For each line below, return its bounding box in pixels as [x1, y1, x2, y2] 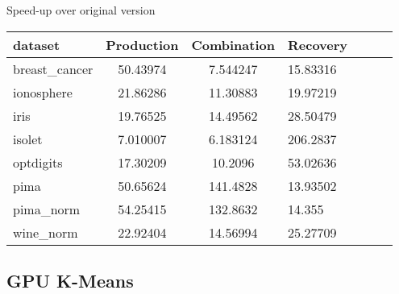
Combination [191, 35, 275, 54]
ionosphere [13, 82, 73, 101]
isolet [13, 129, 43, 148]
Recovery [287, 35, 348, 54]
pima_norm [13, 199, 81, 218]
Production [106, 35, 179, 54]
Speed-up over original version [6, 2, 156, 18]
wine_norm [13, 222, 78, 242]
